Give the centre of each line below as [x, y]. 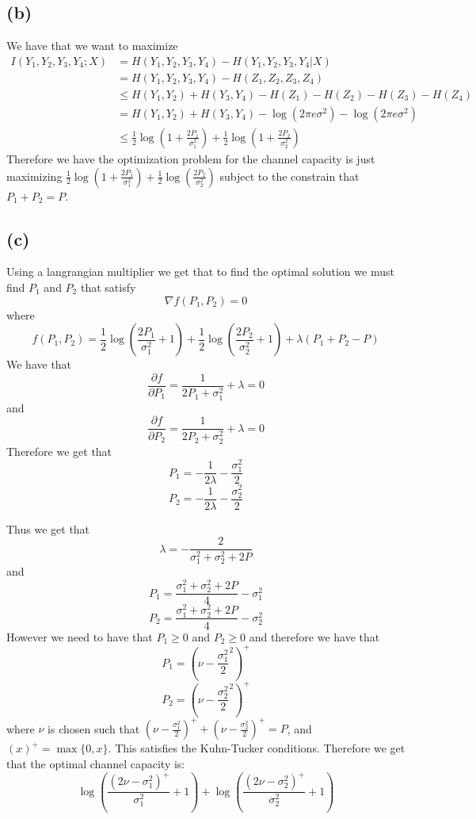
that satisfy [108, 287]
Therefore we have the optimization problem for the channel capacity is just [191, 158]
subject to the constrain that [289, 176]
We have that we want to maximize [92, 46]
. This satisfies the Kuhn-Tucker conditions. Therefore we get [257, 748]
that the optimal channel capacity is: [96, 764]
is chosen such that [94, 728]
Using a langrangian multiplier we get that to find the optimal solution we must [200, 272]
